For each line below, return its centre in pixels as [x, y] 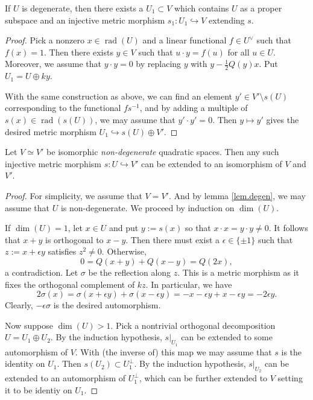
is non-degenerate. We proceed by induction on [147, 207]
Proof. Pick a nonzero [45, 40]
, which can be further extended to [203, 378]
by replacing [159, 64]
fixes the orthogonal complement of [70, 284]
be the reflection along [130, 272]
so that [198, 228]
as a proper [261, 8]
